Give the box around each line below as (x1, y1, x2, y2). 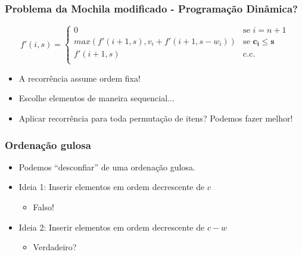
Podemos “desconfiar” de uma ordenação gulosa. (18, 160, 195, 173)
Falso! (33, 201, 54, 213)
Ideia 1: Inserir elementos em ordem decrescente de (18, 181, 205, 193)
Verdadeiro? (33, 241, 77, 253)
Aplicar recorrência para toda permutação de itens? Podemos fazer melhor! (18, 112, 293, 125)
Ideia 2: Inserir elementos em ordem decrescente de (18, 220, 205, 233)
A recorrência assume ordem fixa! (18, 71, 141, 84)
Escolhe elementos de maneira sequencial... (18, 92, 175, 104)
